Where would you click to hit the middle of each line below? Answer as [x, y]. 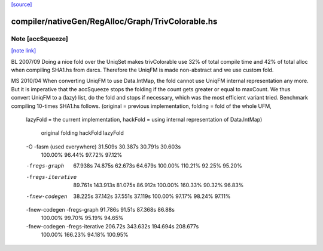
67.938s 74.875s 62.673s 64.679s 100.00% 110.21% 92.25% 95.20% [158, 166]
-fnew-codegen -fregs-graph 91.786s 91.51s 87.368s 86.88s [100, 210]
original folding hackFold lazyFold [82, 133]
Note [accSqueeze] [39, 39]
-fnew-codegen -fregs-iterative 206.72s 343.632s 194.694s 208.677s [112, 226]
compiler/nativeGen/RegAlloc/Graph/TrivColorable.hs [114, 21]
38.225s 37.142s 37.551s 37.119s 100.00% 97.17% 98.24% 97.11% [152, 196]
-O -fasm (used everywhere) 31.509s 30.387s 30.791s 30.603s [103, 147]
